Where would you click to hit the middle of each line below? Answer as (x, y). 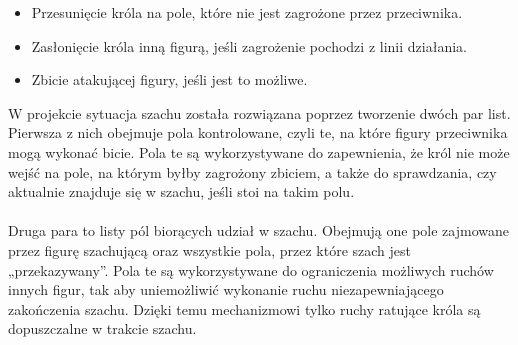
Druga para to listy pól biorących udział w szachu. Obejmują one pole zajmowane (259, 230)
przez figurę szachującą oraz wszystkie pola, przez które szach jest (210, 249)
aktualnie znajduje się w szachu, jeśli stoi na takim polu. (181, 191)
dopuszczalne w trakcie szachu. (102, 328)
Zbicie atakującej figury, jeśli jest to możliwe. (169, 79)
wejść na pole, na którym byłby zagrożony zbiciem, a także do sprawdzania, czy (252, 171)
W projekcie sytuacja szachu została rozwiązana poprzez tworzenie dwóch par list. (259, 112)
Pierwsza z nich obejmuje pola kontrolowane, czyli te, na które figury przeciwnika (258, 132)
